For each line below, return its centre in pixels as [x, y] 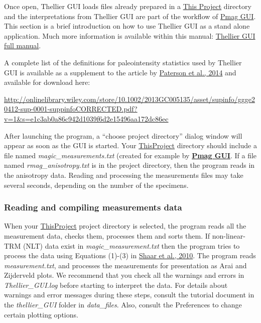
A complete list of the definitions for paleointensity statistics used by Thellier [123, 62]
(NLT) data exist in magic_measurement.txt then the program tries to [131, 245]
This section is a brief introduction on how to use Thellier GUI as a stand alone [127, 26]
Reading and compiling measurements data [93, 207]
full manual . [23, 45]
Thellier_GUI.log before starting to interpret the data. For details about [116, 285]
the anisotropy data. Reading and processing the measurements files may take [124, 175]
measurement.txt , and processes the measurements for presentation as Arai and [125, 265]
